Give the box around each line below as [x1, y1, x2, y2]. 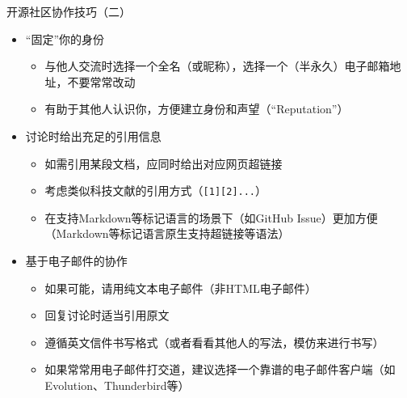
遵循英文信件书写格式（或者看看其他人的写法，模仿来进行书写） [44, 333, 384, 350]
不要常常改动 [67, 73, 136, 90]
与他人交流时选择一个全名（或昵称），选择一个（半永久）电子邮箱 [44, 57, 390, 74]
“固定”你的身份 [25, 30, 105, 47]
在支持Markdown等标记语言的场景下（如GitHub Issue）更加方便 [44, 209, 378, 226]
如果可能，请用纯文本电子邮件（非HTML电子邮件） [44, 279, 317, 296]
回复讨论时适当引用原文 [44, 307, 170, 324]
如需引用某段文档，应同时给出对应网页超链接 [44, 155, 283, 171]
